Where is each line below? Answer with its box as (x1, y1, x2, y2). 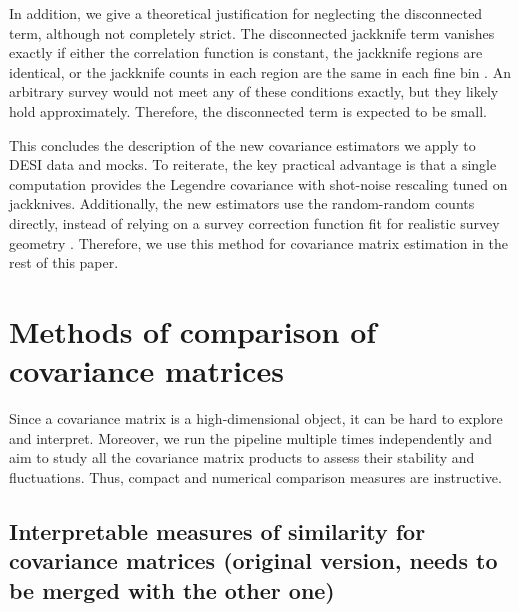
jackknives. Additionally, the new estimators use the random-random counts (9, 193, 475, 214)
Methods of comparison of (9, 310, 377, 351)
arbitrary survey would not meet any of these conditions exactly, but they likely (9, 81, 499, 102)
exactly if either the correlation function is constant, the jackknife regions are (9, 42, 483, 63)
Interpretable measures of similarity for (9, 515, 426, 546)
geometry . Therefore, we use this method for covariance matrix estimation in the (9, 232, 508, 253)
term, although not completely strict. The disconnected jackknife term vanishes (9, 22, 495, 43)
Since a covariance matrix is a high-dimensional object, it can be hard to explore (9, 408, 503, 429)
